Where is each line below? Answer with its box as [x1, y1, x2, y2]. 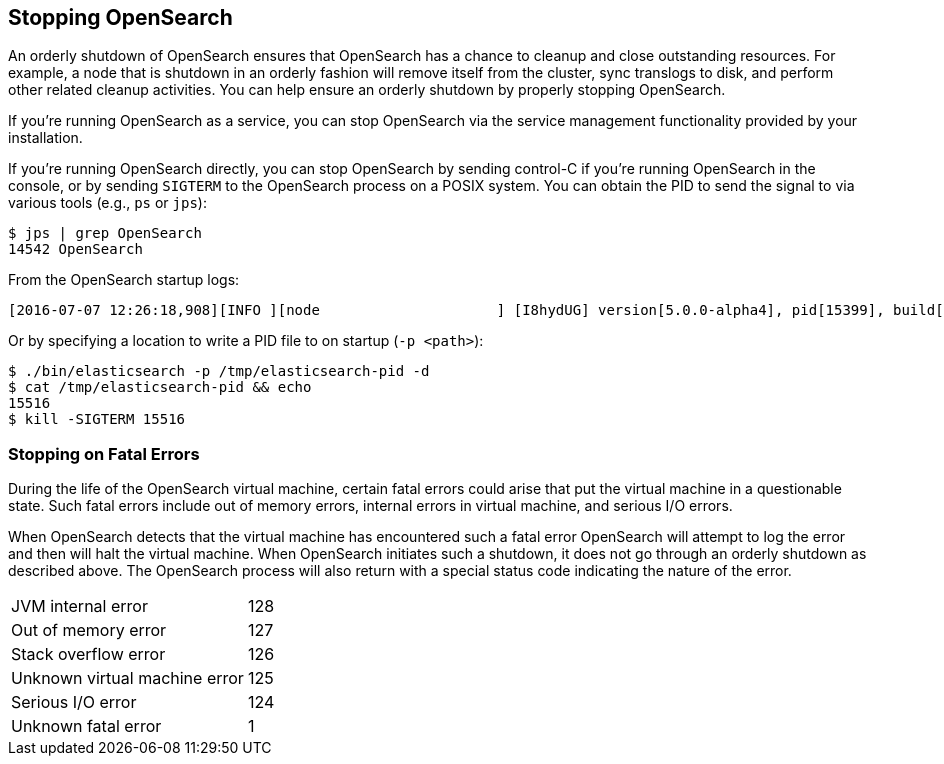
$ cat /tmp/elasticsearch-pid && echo [8, 379, 312, 396]
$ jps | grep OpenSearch [8, 225, 202, 242]
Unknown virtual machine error [11, 668, 244, 689]
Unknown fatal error [11, 716, 162, 737]
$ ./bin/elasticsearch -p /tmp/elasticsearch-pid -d [8, 363, 430, 380]
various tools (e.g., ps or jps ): [8, 194, 207, 212]
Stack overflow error [11, 644, 166, 665]
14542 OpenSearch [8, 241, 143, 258]
